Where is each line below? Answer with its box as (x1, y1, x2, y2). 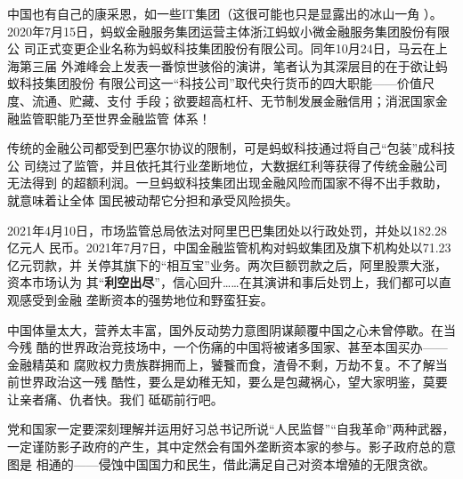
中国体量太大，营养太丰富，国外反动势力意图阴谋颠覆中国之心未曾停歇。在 (7, 320, 443, 339)
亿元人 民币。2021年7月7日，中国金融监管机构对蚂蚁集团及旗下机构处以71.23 (7, 238, 451, 257)
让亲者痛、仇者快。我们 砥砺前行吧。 (7, 389, 223, 408)
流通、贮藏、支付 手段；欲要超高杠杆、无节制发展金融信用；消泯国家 (31, 91, 435, 109)
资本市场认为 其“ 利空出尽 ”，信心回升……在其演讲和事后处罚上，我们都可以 (7, 273, 439, 291)
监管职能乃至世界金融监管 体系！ (19, 108, 211, 127)
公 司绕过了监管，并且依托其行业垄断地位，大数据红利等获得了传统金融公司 (7, 156, 448, 174)
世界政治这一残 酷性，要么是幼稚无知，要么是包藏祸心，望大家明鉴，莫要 (19, 372, 448, 391)
